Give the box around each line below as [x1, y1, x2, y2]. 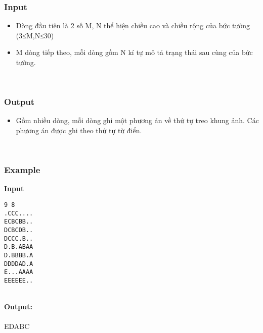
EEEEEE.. [4, 276, 33, 284]
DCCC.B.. [4, 235, 33, 242]
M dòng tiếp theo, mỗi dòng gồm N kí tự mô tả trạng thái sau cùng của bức [16, 47, 253, 58]
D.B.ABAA [4, 243, 33, 251]
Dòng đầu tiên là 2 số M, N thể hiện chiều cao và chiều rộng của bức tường [16, 20, 250, 31]
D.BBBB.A [4, 251, 33, 259]
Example [4, 163, 40, 176]
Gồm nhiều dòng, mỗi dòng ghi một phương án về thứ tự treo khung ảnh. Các [16, 115, 259, 126]
